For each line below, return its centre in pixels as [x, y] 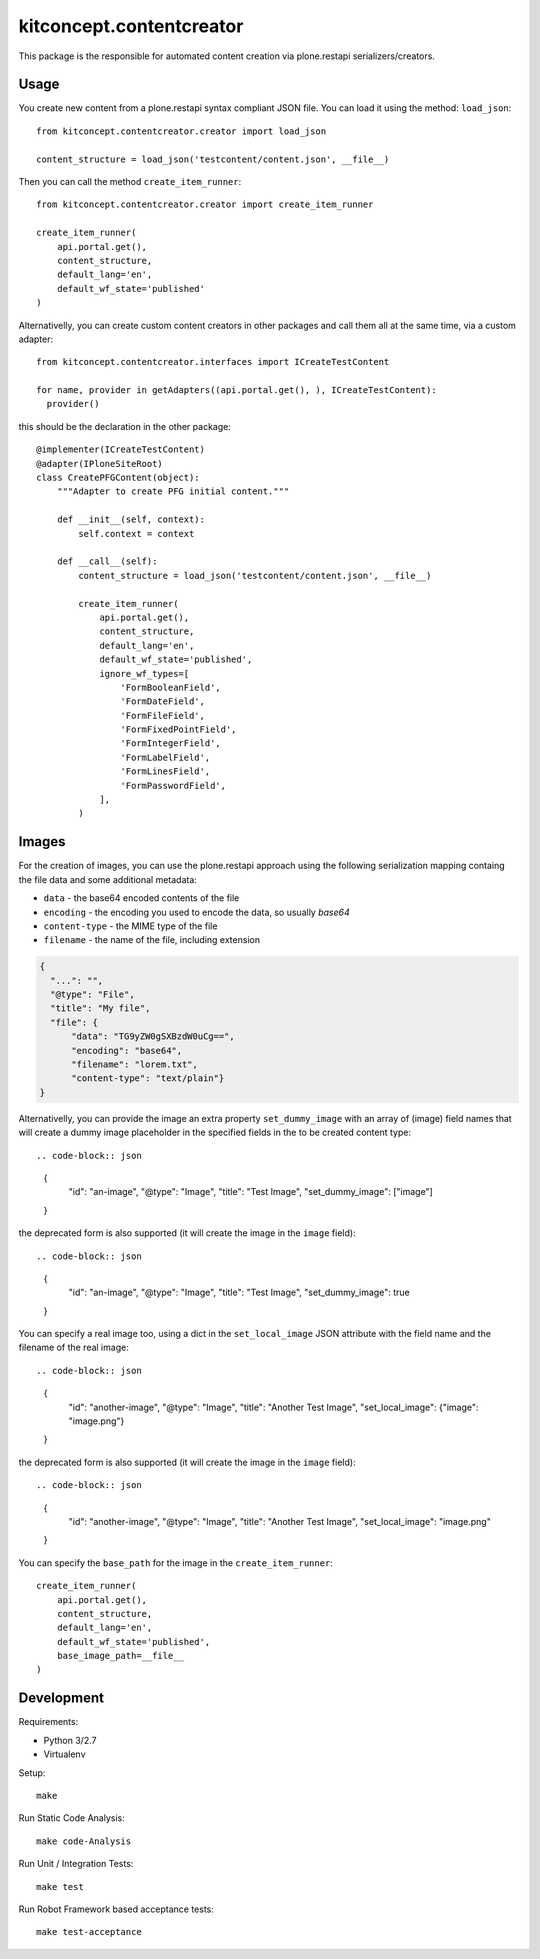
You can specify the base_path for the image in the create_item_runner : [176, 1562]
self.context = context [136, 533]
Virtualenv [64, 1754]
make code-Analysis [84, 1841]
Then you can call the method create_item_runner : [130, 182]
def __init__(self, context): [130, 519]
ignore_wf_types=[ [144, 673]
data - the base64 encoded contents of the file [141, 898]
